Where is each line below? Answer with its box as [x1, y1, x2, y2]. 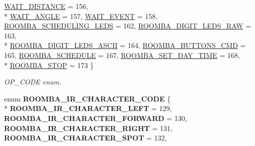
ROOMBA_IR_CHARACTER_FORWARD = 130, [4, 112, 187, 123]
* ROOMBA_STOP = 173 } [4, 59, 94, 70]
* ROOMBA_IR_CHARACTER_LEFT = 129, [4, 103, 172, 113]
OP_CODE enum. [4, 76, 62, 87]
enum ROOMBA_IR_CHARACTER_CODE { [4, 93, 171, 103]
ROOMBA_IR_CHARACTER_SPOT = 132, [4, 132, 167, 143]
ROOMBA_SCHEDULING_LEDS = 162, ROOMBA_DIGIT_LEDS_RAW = [4, 20, 251, 31]
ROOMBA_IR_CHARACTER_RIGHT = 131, [4, 122, 173, 133]
